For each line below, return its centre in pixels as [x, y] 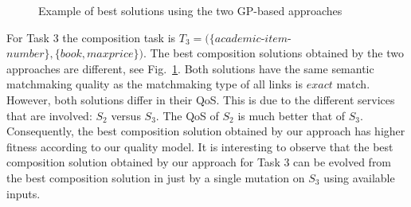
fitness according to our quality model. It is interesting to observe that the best [200, 146]
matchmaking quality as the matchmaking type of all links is [155, 84]
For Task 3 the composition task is [91, 37]
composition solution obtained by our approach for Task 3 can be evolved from [199, 162]
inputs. [23, 193]
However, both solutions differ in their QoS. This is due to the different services [201, 99]
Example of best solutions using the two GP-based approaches [190, 10]
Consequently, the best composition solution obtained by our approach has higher [206, 131]
